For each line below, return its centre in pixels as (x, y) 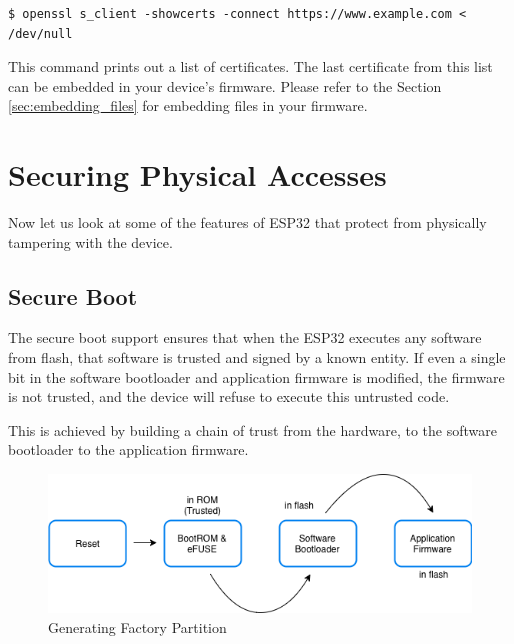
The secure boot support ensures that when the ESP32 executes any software (245, 337)
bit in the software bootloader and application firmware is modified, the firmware (256, 376)
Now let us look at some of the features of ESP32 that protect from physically (247, 222)
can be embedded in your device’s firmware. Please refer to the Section (225, 85)
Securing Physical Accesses (197, 174)
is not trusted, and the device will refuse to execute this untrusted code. (229, 396)
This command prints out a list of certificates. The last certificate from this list (250, 66)
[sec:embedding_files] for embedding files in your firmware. (188, 105)
